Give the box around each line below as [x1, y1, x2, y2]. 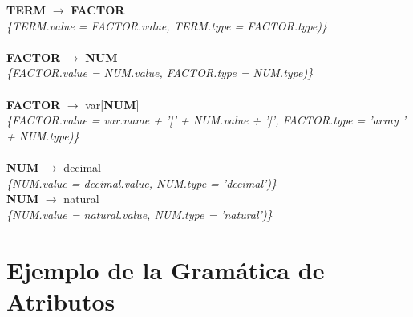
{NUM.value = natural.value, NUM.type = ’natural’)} [6, 205, 273, 222]
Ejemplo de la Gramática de [6, 253, 325, 286]
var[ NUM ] [85, 96, 140, 112]
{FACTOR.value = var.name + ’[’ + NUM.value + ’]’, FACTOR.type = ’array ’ [6, 112, 407, 128]
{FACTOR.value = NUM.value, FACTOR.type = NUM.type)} [6, 64, 314, 81]
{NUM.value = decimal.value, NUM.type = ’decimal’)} [6, 174, 277, 191]
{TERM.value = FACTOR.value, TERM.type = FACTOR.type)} [6, 17, 328, 34]
